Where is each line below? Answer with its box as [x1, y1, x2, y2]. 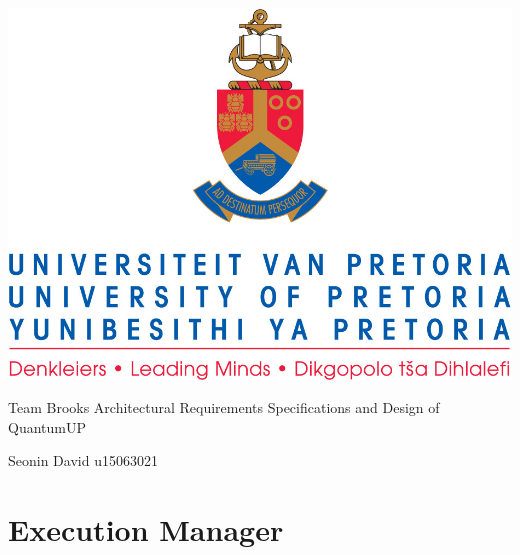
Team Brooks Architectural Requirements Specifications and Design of [8, 397, 440, 418]
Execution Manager [8, 509, 284, 550]
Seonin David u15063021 [8, 450, 158, 471]
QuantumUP [8, 416, 86, 437]
